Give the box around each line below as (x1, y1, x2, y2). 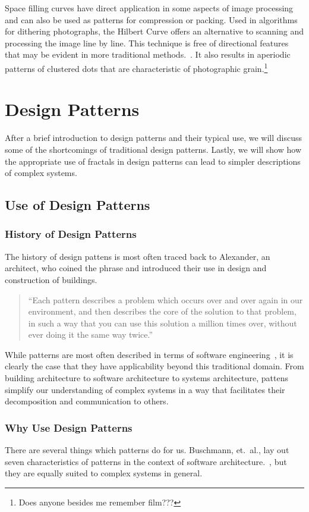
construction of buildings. (5, 273, 97, 285)
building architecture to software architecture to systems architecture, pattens (5, 372, 289, 384)
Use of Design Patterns (5, 196, 150, 214)
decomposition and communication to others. (5, 395, 169, 407)
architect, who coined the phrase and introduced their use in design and (5, 262, 267, 274)
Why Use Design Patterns (5, 420, 133, 435)
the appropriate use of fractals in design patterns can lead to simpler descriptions (5, 155, 301, 167)
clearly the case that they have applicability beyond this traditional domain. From (5, 360, 304, 372)
